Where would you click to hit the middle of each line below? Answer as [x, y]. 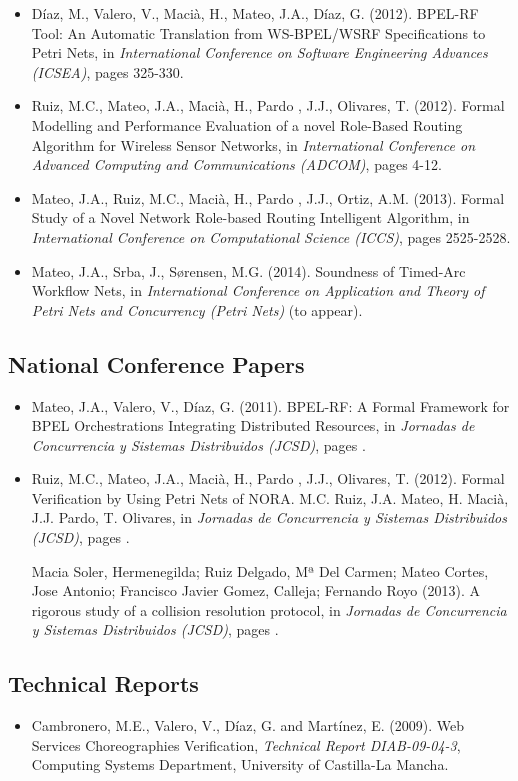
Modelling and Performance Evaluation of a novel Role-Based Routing [247, 124]
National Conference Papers [156, 363]
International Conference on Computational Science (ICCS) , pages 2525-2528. [271, 236]
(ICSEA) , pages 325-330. [107, 71]
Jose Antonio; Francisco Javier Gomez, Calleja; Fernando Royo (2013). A [255, 590]
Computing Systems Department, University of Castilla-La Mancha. [240, 764]
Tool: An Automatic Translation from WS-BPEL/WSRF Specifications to [258, 32]
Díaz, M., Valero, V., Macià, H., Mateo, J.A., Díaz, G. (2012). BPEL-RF [255, 13]
